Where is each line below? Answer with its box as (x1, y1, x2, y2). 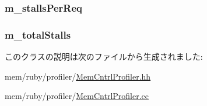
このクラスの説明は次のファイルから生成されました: (5, 50, 203, 63)
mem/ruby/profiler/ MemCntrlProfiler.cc (5, 90, 149, 102)
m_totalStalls (5, 27, 71, 42)
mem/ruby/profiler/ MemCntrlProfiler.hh (5, 70, 151, 82)
